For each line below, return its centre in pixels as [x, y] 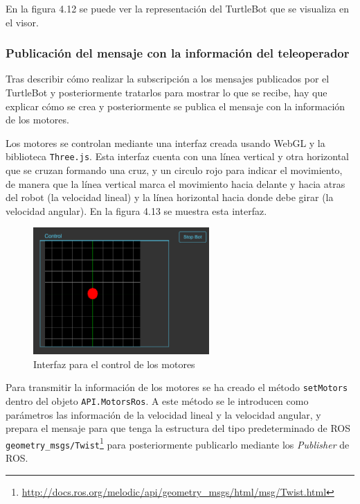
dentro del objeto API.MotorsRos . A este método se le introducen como [157, 400]
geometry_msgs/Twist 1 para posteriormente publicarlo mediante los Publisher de [178, 443]
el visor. [22, 22]
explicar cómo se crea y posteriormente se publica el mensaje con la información [175, 106]
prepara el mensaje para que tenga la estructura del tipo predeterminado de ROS [178, 428]
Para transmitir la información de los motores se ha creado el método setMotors [177, 387]
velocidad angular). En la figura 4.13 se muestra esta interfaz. [136, 210]
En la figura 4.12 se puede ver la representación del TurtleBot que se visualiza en [177, 8]
